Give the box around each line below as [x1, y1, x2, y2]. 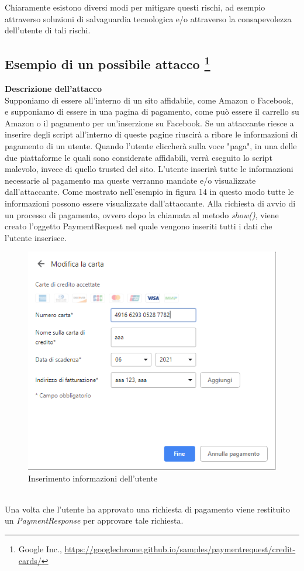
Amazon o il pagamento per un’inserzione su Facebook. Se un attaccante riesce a [5, 116, 294, 129]
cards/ [18, 554, 42, 566]
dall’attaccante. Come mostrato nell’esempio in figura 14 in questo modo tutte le [5, 185, 294, 198]
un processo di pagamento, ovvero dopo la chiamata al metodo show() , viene [5, 208, 279, 221]
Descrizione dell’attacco [5, 82, 102, 94]
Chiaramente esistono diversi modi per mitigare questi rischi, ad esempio [5, 1, 265, 13]
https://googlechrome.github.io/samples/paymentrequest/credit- [64, 542, 296, 555]
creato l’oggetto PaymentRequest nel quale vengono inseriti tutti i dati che [5, 220, 272, 232]
